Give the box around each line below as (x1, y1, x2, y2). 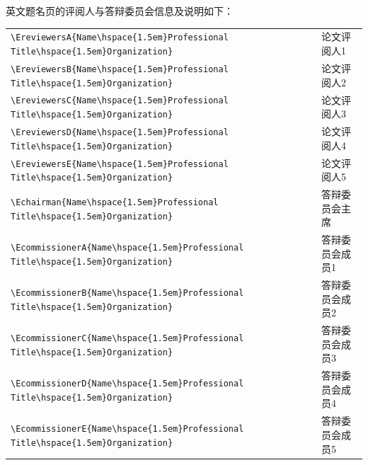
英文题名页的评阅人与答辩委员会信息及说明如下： (6, 4, 234, 18)
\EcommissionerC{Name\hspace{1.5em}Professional (11, 333, 244, 343)
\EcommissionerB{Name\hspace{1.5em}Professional (11, 287, 244, 298)
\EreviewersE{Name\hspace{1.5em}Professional (11, 159, 229, 169)
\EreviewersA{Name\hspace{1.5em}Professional (11, 33, 229, 43)
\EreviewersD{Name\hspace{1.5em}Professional (11, 127, 229, 138)
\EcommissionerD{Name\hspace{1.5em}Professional (11, 379, 244, 389)
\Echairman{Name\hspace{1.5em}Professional (11, 197, 219, 207)
